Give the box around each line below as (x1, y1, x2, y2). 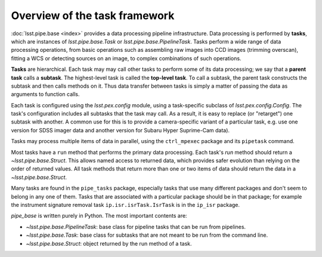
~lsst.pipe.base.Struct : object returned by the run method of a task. (26, 240, 192, 247)
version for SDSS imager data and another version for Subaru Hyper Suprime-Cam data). (11, 126, 230, 134)
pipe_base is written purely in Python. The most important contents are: (11, 212, 187, 219)
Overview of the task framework (11, 9, 175, 22)
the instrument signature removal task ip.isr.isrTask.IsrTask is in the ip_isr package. (11, 201, 240, 208)
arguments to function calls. (11, 91, 80, 98)
